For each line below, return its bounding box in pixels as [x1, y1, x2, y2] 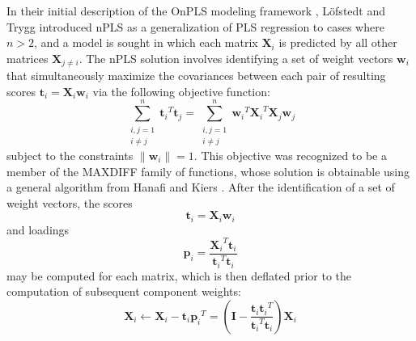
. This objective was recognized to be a [193, 146, 387, 163]
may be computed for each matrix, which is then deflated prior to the [6, 267, 352, 284]
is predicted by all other [278, 34, 397, 51]
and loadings [6, 221, 70, 238]
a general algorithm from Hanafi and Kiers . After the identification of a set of [6, 179, 395, 196]
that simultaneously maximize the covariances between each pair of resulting [6, 67, 386, 84]
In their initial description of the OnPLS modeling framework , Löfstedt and [6, 2, 386, 19]
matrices [6, 49, 49, 66]
